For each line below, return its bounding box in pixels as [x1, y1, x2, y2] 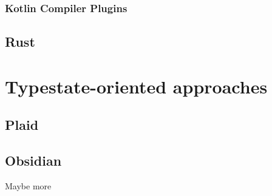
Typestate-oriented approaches [5, 73, 268, 98]
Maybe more [5, 179, 52, 192]
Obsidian [5, 151, 62, 170]
